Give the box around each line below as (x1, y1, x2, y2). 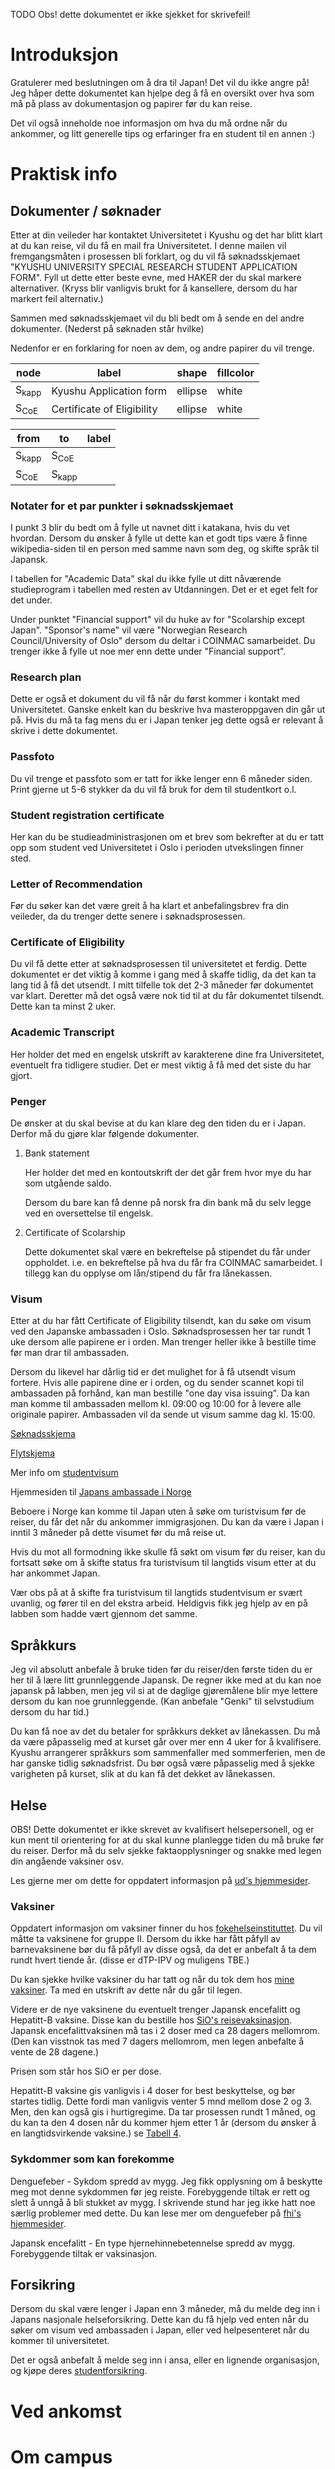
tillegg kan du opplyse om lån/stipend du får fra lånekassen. (24, 1267, 273, 1279)
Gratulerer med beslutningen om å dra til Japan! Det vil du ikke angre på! (10, 76, 310, 88)
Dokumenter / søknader (10, 202, 162, 219)
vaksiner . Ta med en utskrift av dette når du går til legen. (10, 1984, 243, 1996)
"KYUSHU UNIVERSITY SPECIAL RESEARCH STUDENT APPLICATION (10, 260, 298, 273)
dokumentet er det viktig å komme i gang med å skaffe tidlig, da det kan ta (10, 969, 317, 981)
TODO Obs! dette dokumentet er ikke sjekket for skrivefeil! (10, 9, 251, 20)
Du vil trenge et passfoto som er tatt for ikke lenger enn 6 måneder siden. (10, 772, 313, 784)
